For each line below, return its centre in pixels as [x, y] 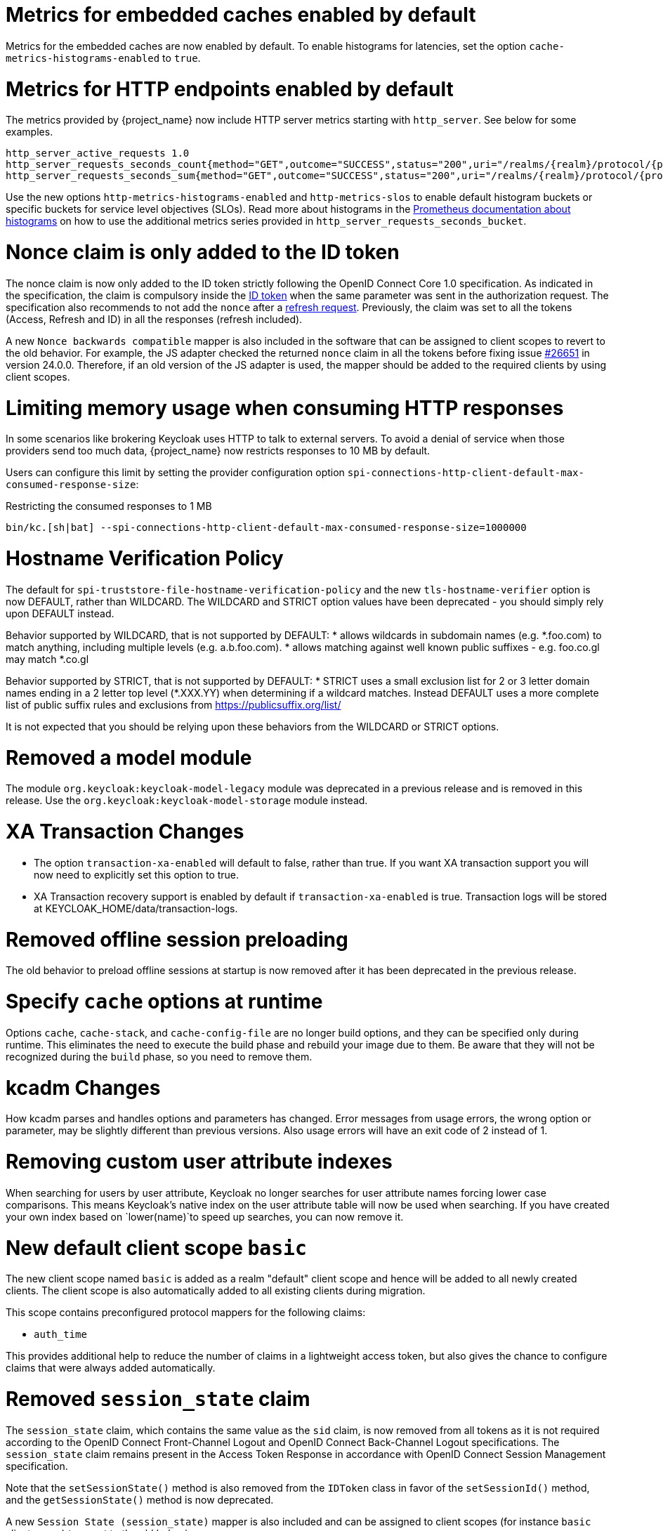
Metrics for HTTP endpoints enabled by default [230, 89]
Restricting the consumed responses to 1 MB [109, 506]
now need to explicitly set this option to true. [137, 874]
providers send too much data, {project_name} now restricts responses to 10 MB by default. [218, 451]
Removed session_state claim [158, 1399]
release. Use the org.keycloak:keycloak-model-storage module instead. [187, 801]
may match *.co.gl [47, 659]
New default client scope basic [156, 1248]
